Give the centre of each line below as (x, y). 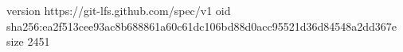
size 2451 (28, 41)
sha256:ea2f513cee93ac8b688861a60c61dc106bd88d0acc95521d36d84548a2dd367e (202, 26)
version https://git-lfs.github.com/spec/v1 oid (119, 10)
